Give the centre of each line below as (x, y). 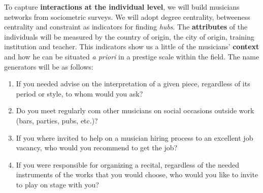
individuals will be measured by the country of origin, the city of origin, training (129, 36)
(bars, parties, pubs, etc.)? (57, 120)
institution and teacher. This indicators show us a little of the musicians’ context (132, 46)
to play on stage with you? (57, 184)
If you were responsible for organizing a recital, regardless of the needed (128, 164)
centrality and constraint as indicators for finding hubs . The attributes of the (126, 27)
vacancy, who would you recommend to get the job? (97, 148)
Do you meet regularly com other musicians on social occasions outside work (135, 110)
